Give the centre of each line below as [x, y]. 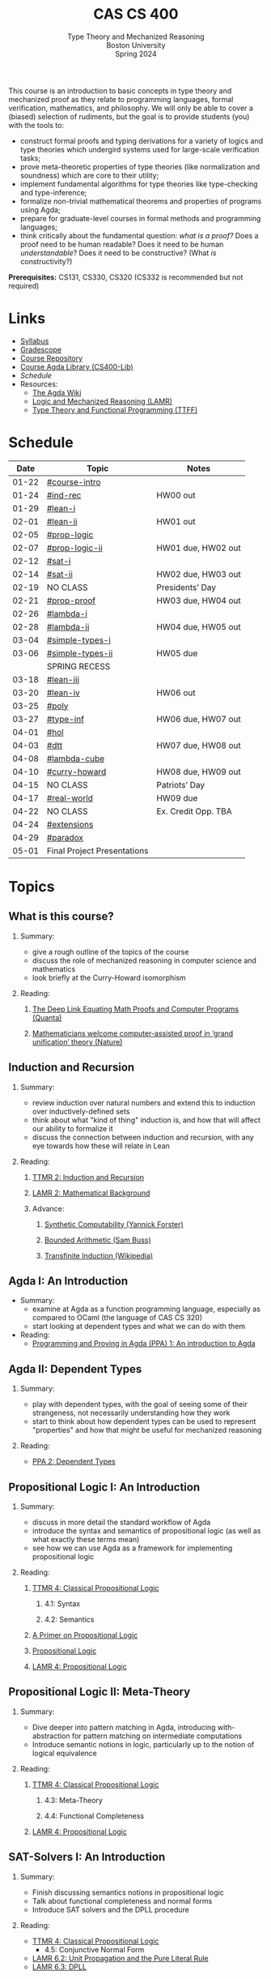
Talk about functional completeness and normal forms [122, 1900]
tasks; [30, 158]
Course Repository [51, 358]
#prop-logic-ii [74, 548]
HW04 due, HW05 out [199, 626]
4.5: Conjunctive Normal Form [94, 1949]
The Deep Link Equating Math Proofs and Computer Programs [135, 1009]
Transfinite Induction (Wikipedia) [99, 1255]
